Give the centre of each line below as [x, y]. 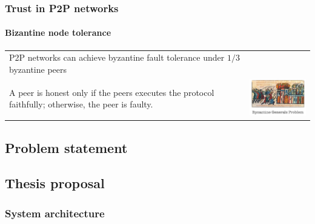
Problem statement [66, 147]
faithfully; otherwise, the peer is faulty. [81, 104]
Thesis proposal [55, 183]
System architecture [55, 213]
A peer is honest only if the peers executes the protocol [112, 92]
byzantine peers [38, 69]
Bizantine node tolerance [58, 32]
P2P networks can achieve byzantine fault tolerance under [117, 57]
